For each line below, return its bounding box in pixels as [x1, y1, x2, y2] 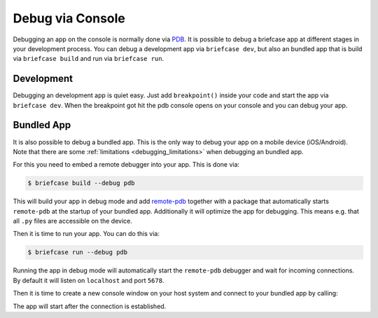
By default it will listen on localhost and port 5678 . [13, 276, 164, 284]
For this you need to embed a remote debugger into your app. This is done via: [13, 160, 240, 169]
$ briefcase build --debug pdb [27, 179, 136, 187]
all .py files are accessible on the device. [13, 217, 133, 226]
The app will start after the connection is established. [13, 302, 167, 310]
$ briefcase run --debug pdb [27, 249, 128, 256]
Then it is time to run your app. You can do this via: [13, 230, 160, 238]
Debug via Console [13, 11, 126, 26]
